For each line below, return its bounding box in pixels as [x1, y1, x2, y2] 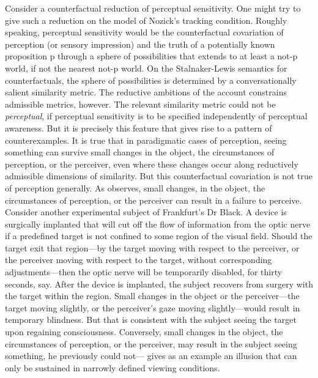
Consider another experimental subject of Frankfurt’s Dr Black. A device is [5, 206, 287, 218]
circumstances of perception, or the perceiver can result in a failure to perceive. [5, 193, 302, 206]
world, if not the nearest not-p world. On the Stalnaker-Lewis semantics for [5, 61, 287, 74]
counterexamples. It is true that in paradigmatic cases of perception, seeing [5, 133, 287, 146]
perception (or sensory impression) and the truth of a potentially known [5, 37, 275, 50]
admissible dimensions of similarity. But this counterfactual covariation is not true [5, 169, 312, 182]
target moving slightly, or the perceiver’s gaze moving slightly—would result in [5, 301, 300, 314]
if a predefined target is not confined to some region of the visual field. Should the [5, 229, 312, 242]
